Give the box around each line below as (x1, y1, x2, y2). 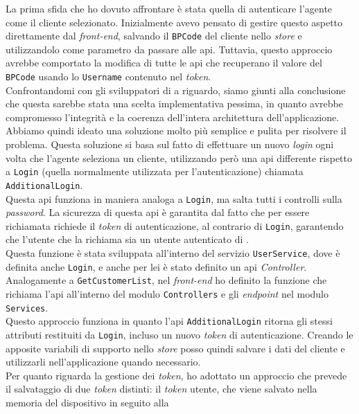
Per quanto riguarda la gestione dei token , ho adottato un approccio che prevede (6, 368, 347, 382)
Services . (6, 300, 49, 314)
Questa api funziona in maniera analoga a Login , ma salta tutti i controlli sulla (6, 191, 342, 206)
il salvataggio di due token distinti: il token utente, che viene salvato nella (6, 381, 317, 396)
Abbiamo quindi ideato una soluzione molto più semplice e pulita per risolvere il (6, 123, 347, 138)
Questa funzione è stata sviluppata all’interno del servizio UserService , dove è (6, 246, 340, 260)
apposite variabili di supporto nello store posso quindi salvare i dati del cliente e (6, 341, 345, 355)
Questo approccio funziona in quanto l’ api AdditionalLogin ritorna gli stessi (6, 314, 333, 328)
